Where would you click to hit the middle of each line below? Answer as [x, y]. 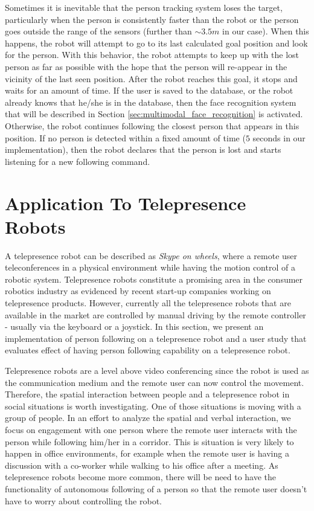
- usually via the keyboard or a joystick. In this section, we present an [134, 326]
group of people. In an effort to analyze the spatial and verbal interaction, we [148, 418]
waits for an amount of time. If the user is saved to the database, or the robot [149, 90]
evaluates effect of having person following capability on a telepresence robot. [148, 350]
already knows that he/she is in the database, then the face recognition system [151, 102]
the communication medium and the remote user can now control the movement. [155, 382]
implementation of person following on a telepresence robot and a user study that [156, 338]
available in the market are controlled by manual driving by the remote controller [155, 314]
